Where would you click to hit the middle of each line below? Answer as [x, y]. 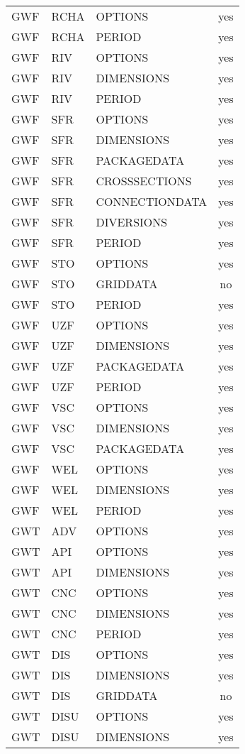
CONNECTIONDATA [152, 201]
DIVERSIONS [132, 222]
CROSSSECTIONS [144, 181]
